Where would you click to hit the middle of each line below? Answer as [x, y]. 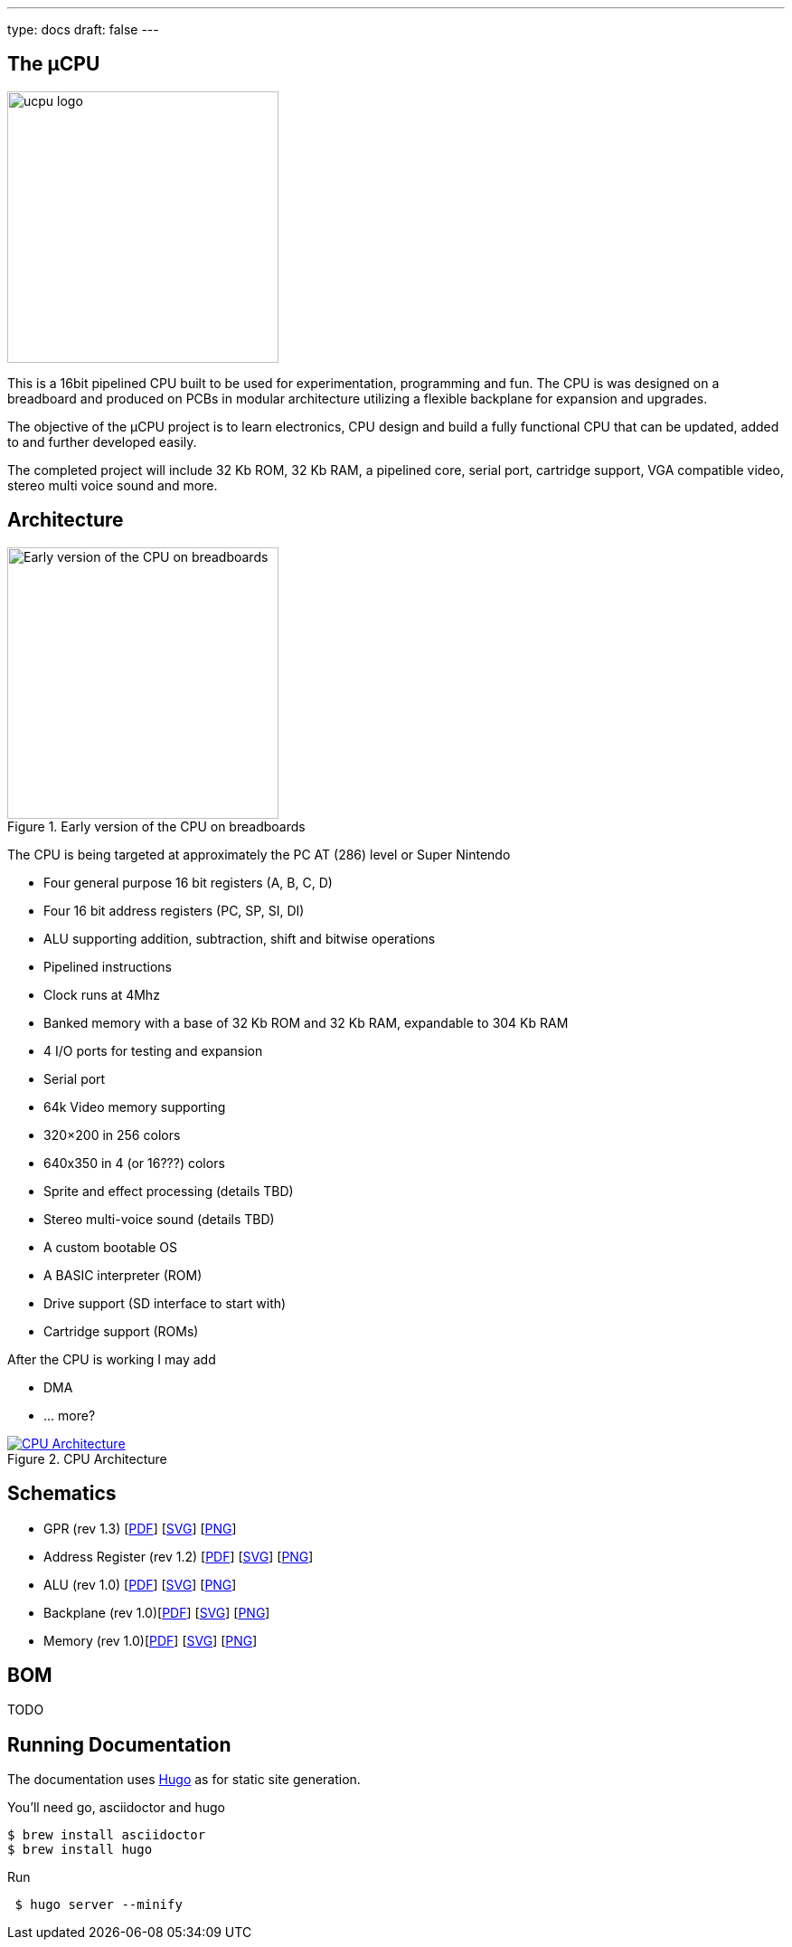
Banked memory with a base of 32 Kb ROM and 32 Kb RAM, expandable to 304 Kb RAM [306, 1022]
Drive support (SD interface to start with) [165, 1303]
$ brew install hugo [80, 1850]
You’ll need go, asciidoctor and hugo [116, 1808]
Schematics [62, 1494]
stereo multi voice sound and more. [113, 485]
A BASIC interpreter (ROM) [123, 1275]
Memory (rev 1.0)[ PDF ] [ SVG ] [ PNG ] [151, 1640]
